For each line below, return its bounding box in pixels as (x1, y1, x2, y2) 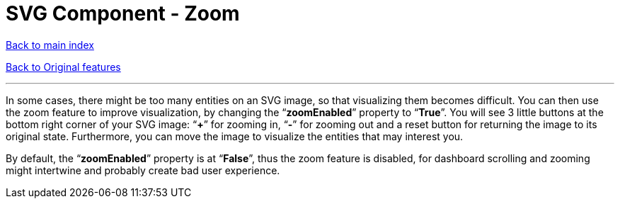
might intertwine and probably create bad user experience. (6, 164, 280, 176)
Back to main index (6, 38, 94, 51)
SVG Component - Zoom (6, 1, 240, 25)
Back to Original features (6, 60, 121, 73)
